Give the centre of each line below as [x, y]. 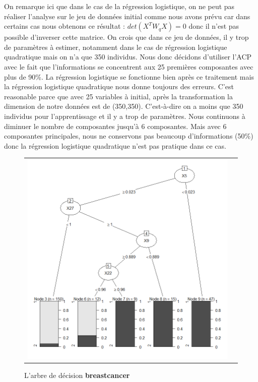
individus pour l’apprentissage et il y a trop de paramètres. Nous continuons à [125, 116]
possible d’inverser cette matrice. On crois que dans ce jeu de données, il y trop [126, 37]
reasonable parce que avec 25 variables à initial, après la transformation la [118, 96]
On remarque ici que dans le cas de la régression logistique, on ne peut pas [119, 6]
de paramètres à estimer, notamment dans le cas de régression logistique [116, 47]
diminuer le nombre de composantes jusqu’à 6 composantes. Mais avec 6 [115, 126]
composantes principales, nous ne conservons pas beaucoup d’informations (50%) [129, 136]
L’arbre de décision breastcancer [77, 375]
